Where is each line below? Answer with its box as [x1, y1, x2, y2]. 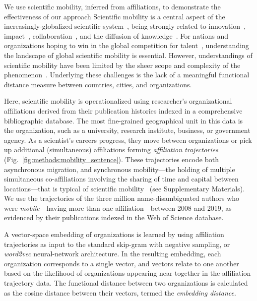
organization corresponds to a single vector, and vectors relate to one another [4, 258, 239, 268]
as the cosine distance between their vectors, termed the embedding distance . [4, 287, 236, 298]
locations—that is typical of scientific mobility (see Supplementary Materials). [4, 183, 245, 193]
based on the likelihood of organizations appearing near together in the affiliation [4, 268, 251, 278]
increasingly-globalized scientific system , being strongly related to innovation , [4, 21, 246, 31]
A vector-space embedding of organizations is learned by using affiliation [4, 229, 224, 240]
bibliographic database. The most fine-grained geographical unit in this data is [4, 115, 243, 125]
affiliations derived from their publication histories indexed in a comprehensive [4, 105, 243, 116]
